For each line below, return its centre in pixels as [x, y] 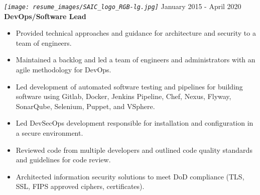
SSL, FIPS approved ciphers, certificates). [80, 186]
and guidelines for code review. [63, 160]
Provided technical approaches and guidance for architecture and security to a [136, 33]
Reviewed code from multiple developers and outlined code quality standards [134, 150]
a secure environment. [49, 133]
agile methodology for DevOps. [63, 70]
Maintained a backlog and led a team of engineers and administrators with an [136, 60]
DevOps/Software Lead [45, 16]
